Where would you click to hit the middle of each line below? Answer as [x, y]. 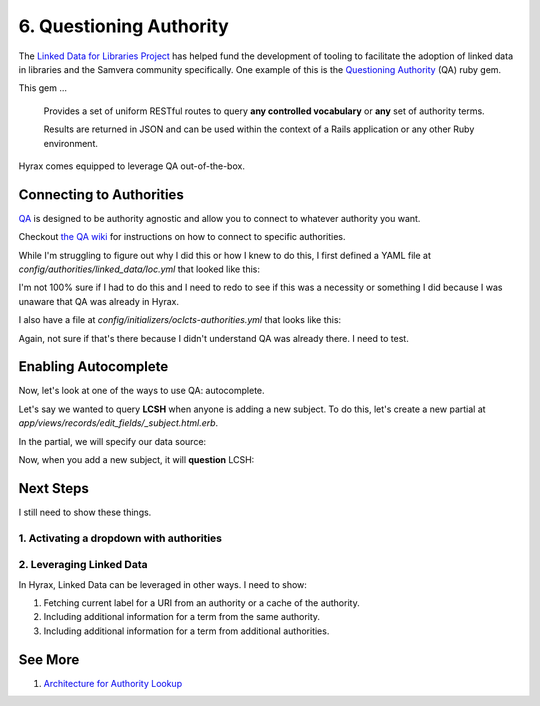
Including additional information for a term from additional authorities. [186, 631]
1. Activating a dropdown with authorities [120, 538]
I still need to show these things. [85, 512]
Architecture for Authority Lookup [113, 683]
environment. [71, 143]
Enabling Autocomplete [93, 366]
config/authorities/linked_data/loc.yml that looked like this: [139, 269]
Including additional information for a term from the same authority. [181, 617]
